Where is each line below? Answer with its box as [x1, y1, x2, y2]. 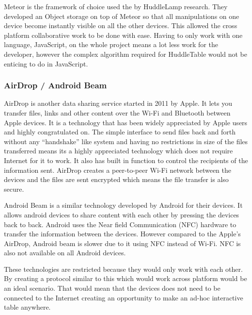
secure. [4, 183, 24, 194]
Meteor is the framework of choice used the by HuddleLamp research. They [4, 1, 228, 11]
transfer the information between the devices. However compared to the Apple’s [4, 229, 241, 239]
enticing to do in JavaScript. [4, 58, 88, 68]
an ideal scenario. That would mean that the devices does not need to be [4, 283, 220, 293]
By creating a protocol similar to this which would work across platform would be [4, 273, 247, 283]
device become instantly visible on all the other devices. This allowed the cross [4, 20, 237, 31]
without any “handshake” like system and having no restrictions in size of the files [4, 136, 248, 146]
